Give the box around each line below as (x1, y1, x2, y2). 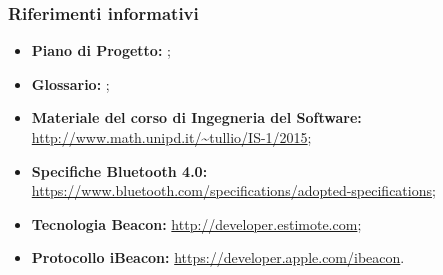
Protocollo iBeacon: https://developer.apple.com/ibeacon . (31, 247, 405, 268)
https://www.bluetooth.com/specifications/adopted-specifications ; (31, 180, 436, 201)
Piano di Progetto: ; (31, 40, 171, 61)
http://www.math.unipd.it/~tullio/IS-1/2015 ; (31, 127, 312, 147)
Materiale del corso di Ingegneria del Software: (31, 107, 362, 128)
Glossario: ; (31, 73, 110, 94)
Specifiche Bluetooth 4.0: (31, 160, 208, 181)
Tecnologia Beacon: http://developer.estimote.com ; (31, 213, 362, 234)
